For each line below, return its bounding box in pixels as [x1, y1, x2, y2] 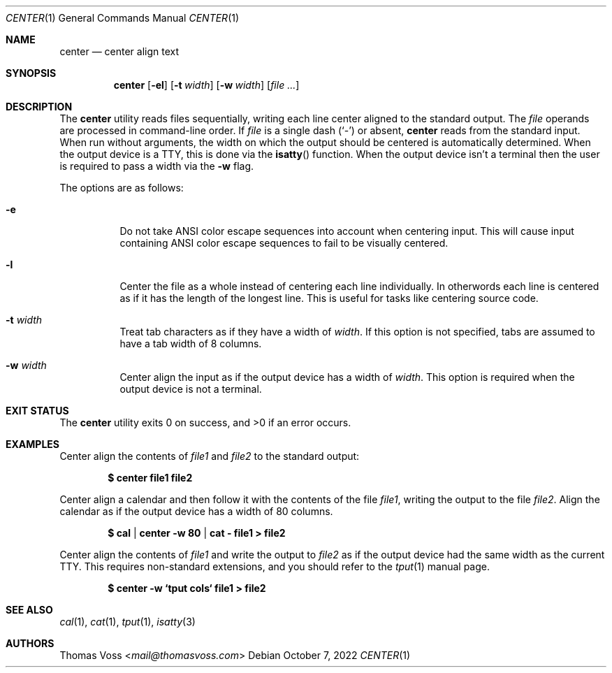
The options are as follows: [59, 182, 184, 194]
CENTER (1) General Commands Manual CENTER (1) [6, 12, 240, 24]
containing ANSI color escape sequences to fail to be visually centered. [119, 237, 449, 249]
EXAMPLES [6, 438, 59, 450]
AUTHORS [6, 637, 54, 649]
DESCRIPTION [6, 101, 73, 113]
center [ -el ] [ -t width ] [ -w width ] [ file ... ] [113, 79, 300, 91]
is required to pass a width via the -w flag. [59, 160, 254, 172]
